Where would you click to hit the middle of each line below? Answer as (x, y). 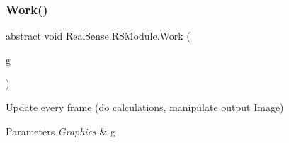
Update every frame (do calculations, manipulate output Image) (145, 107)
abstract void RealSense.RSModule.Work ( (98, 36)
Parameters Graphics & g (61, 131)
